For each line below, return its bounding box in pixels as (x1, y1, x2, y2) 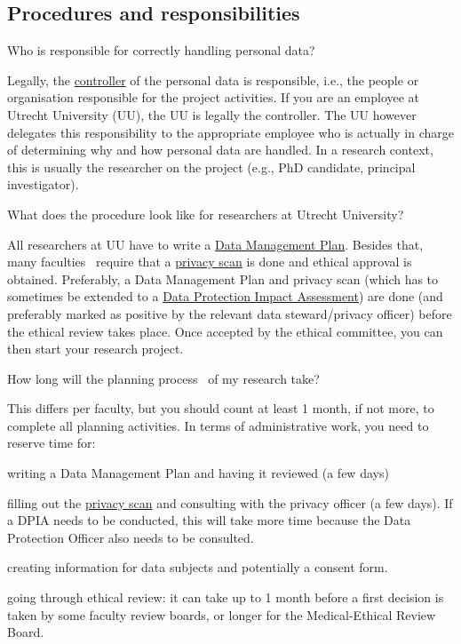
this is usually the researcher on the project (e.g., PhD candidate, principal (7, 157, 416, 176)
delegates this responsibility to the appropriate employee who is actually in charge (7, 123, 454, 141)
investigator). (7, 175, 79, 194)
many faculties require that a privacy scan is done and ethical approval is (7, 252, 412, 271)
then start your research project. (7, 339, 184, 358)
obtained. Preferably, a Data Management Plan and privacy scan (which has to (7, 269, 439, 288)
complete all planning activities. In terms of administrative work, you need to (7, 416, 429, 434)
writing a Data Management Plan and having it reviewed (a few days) (7, 464, 389, 482)
